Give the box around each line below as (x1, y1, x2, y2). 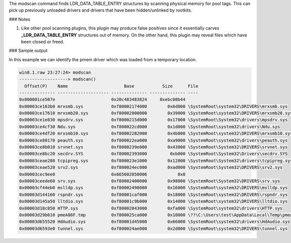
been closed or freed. (21, 39, 65, 45)
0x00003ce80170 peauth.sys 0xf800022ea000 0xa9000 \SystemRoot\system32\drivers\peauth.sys (19, 137, 288, 143)
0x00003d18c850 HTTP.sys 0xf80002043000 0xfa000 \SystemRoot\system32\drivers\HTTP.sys (19, 205, 283, 211)
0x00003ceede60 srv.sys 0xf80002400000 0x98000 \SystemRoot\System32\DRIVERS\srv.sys (19, 178, 280, 184)
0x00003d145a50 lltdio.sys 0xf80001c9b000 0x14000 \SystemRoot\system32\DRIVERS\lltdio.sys (19, 199, 288, 204)
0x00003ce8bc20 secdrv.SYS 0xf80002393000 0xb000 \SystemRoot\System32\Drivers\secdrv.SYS (19, 151, 288, 157)
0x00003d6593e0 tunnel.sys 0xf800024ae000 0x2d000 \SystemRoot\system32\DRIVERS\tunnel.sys (19, 226, 288, 231)
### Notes (9, 16, 31, 22)
